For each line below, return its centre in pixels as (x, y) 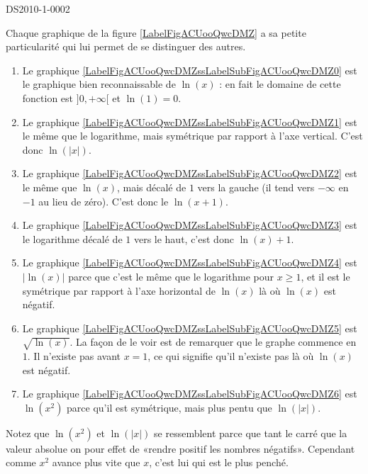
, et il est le (325, 276)
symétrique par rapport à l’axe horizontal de (119, 290)
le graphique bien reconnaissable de (99, 84)
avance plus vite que (96, 462)
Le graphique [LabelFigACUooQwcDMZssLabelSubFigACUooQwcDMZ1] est (190, 122)
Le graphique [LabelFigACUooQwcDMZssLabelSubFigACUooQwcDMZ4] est (190, 263)
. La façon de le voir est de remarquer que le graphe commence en (213, 342)
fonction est (48, 97)
